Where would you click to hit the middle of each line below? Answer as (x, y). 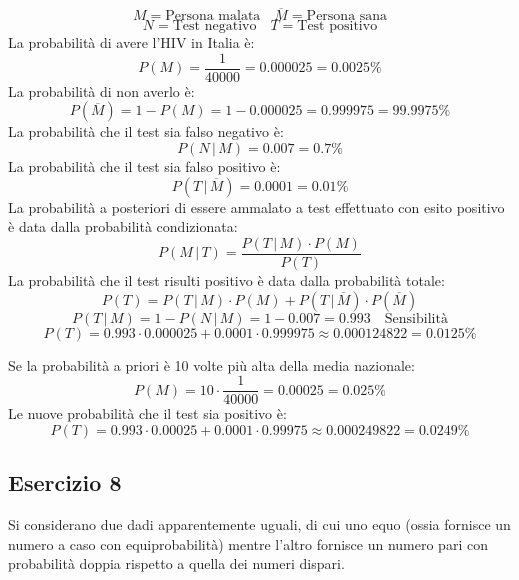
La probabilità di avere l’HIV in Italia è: (131, 42)
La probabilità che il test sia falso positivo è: (144, 166)
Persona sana (347, 16)
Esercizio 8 (65, 482)
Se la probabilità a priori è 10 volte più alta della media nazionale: (211, 364)
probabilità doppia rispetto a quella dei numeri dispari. (176, 563)
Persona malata (213, 16)
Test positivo (337, 26)
